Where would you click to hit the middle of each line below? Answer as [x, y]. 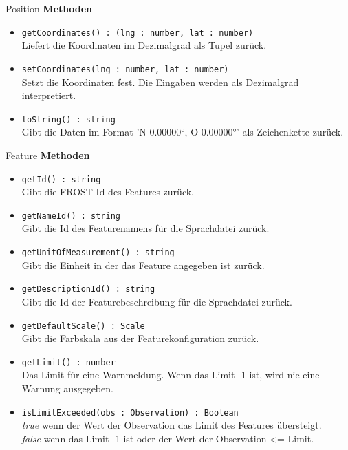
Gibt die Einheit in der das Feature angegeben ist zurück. [143, 265]
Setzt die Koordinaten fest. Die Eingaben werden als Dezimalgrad [160, 82]
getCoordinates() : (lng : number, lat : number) [138, 33]
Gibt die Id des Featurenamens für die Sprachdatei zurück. [145, 228]
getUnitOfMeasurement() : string [98, 253]
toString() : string [68, 119]
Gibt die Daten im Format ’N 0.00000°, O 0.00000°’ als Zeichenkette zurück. [183, 132]
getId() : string [61, 179]
